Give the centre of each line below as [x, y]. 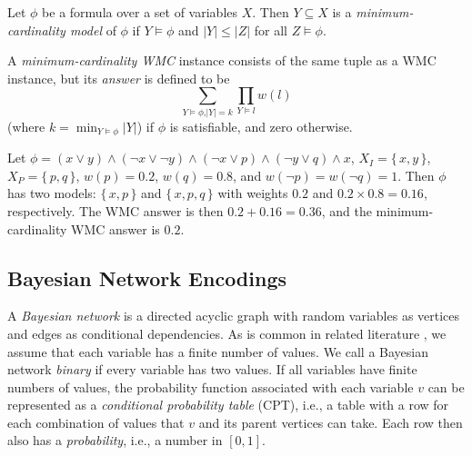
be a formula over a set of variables [140, 12]
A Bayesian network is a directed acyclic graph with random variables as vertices [234, 316]
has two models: [52, 193]
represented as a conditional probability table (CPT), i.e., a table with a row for [228, 405]
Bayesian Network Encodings [147, 278]
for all [271, 30]
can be [446, 387]
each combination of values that [96, 422]
